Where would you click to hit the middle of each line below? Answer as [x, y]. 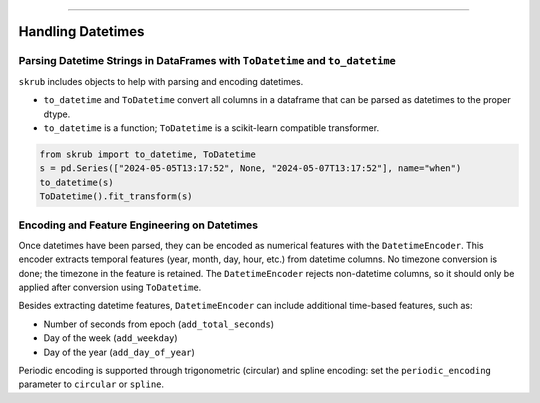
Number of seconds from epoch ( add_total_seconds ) [159, 324]
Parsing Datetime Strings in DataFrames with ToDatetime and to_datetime [207, 61]
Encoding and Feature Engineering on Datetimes [138, 225]
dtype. [57, 114]
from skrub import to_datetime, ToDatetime [148, 154]
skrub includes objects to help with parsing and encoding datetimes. [161, 81]
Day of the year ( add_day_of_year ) [119, 352]
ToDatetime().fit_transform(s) [116, 196]
